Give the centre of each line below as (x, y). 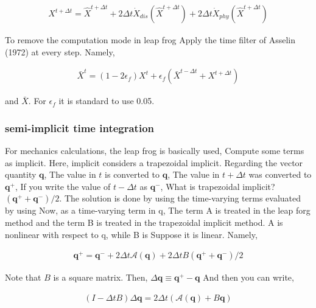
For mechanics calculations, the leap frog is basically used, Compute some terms (155, 151)
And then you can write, (248, 277)
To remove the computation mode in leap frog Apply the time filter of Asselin (150, 40)
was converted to (280, 174)
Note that (23, 277)
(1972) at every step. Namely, (60, 51)
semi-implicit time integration (80, 128)
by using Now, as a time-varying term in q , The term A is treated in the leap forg (158, 210)
